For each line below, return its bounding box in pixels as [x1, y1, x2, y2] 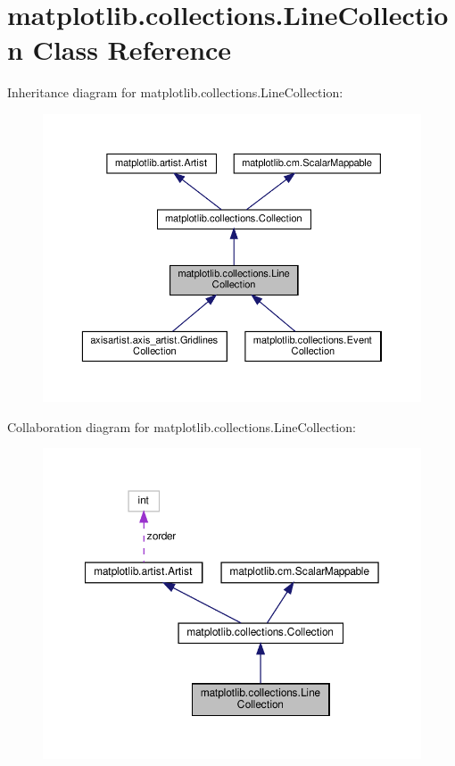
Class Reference [32, 31, 232, 68]
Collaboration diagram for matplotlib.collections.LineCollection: [7, 417, 356, 436]
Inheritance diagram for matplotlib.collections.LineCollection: [7, 83, 343, 102]
